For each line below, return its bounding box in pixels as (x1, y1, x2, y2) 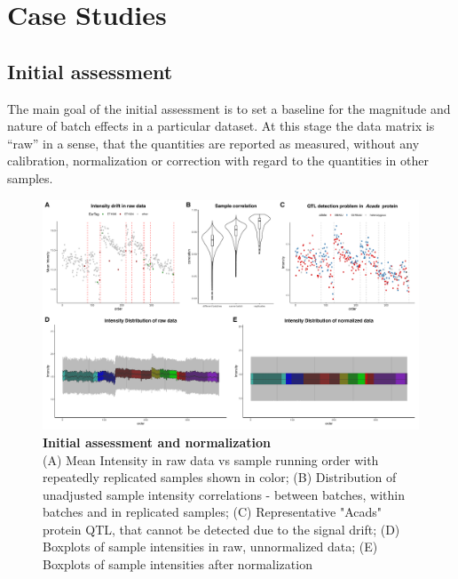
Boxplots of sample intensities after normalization (43, 555, 312, 574)
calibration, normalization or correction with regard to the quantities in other (7, 151, 429, 170)
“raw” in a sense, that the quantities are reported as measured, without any (7, 133, 420, 152)
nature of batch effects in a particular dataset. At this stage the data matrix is (7, 117, 435, 135)
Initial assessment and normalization (43, 432, 272, 451)
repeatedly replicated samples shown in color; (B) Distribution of (43, 468, 397, 487)
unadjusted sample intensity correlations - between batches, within (43, 485, 406, 503)
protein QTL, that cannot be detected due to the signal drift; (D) (43, 519, 400, 538)
